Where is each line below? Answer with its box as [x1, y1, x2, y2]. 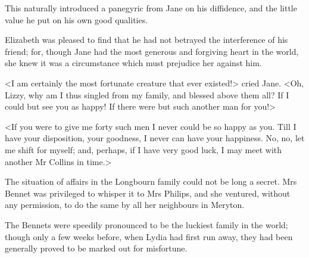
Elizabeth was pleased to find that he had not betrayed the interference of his [5, 33, 288, 46]
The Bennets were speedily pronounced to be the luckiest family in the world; [5, 218, 288, 231]
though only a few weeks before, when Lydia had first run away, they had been [5, 230, 293, 243]
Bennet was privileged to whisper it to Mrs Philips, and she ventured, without [5, 186, 291, 199]
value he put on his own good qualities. [5, 13, 148, 26]
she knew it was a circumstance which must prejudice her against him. [5, 57, 262, 69]
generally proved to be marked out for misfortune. [5, 242, 188, 254]
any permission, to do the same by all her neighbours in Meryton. [5, 198, 245, 211]
